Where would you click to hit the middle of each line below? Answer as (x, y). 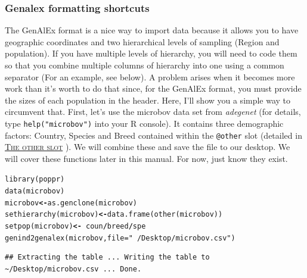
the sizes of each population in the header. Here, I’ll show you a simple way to (148, 100)
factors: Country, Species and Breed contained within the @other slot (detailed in (153, 135)
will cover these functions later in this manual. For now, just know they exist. (146, 158)
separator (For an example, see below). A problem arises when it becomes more (150, 76)
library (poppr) (35, 179)
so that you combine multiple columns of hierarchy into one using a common (145, 65)
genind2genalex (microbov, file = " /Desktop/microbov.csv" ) (120, 238)
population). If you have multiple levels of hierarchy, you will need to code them (151, 53)
